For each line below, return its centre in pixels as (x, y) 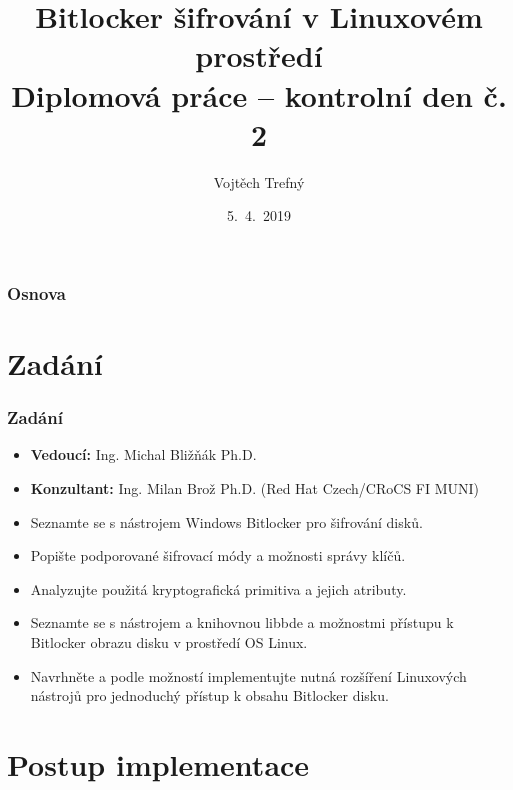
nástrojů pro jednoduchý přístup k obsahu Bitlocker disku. (209, 695)
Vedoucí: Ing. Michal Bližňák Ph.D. (143, 454)
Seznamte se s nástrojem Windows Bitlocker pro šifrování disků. (226, 521)
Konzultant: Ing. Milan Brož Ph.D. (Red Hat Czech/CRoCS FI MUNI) (255, 487)
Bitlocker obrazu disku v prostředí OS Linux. (169, 641)
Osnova (36, 292)
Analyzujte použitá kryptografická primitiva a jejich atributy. (218, 588)
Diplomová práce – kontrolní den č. (259, 94)
